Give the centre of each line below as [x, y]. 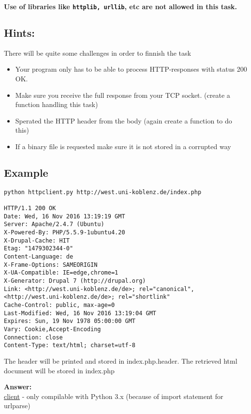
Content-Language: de [39, 257]
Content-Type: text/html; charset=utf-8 [70, 345]
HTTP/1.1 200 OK [30, 208]
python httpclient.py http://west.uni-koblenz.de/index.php [103, 192]
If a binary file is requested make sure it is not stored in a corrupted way [123, 146]
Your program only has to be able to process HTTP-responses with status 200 [131, 69]
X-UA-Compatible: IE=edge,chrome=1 [61, 273]
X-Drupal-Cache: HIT [37, 240]
